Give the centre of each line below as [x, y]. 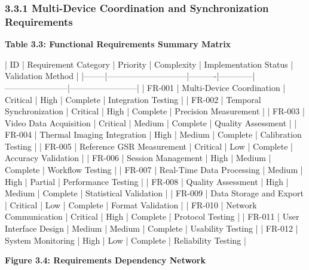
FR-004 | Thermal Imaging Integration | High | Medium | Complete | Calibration [153, 134]
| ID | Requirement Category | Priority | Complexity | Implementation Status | [149, 64]
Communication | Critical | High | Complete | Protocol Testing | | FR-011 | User [152, 216]
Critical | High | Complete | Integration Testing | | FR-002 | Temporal [133, 99]
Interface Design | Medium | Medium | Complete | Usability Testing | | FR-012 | [152, 228]
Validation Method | [42, 76]
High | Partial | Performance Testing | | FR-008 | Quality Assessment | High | [147, 181]
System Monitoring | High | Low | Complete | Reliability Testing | [126, 240]
